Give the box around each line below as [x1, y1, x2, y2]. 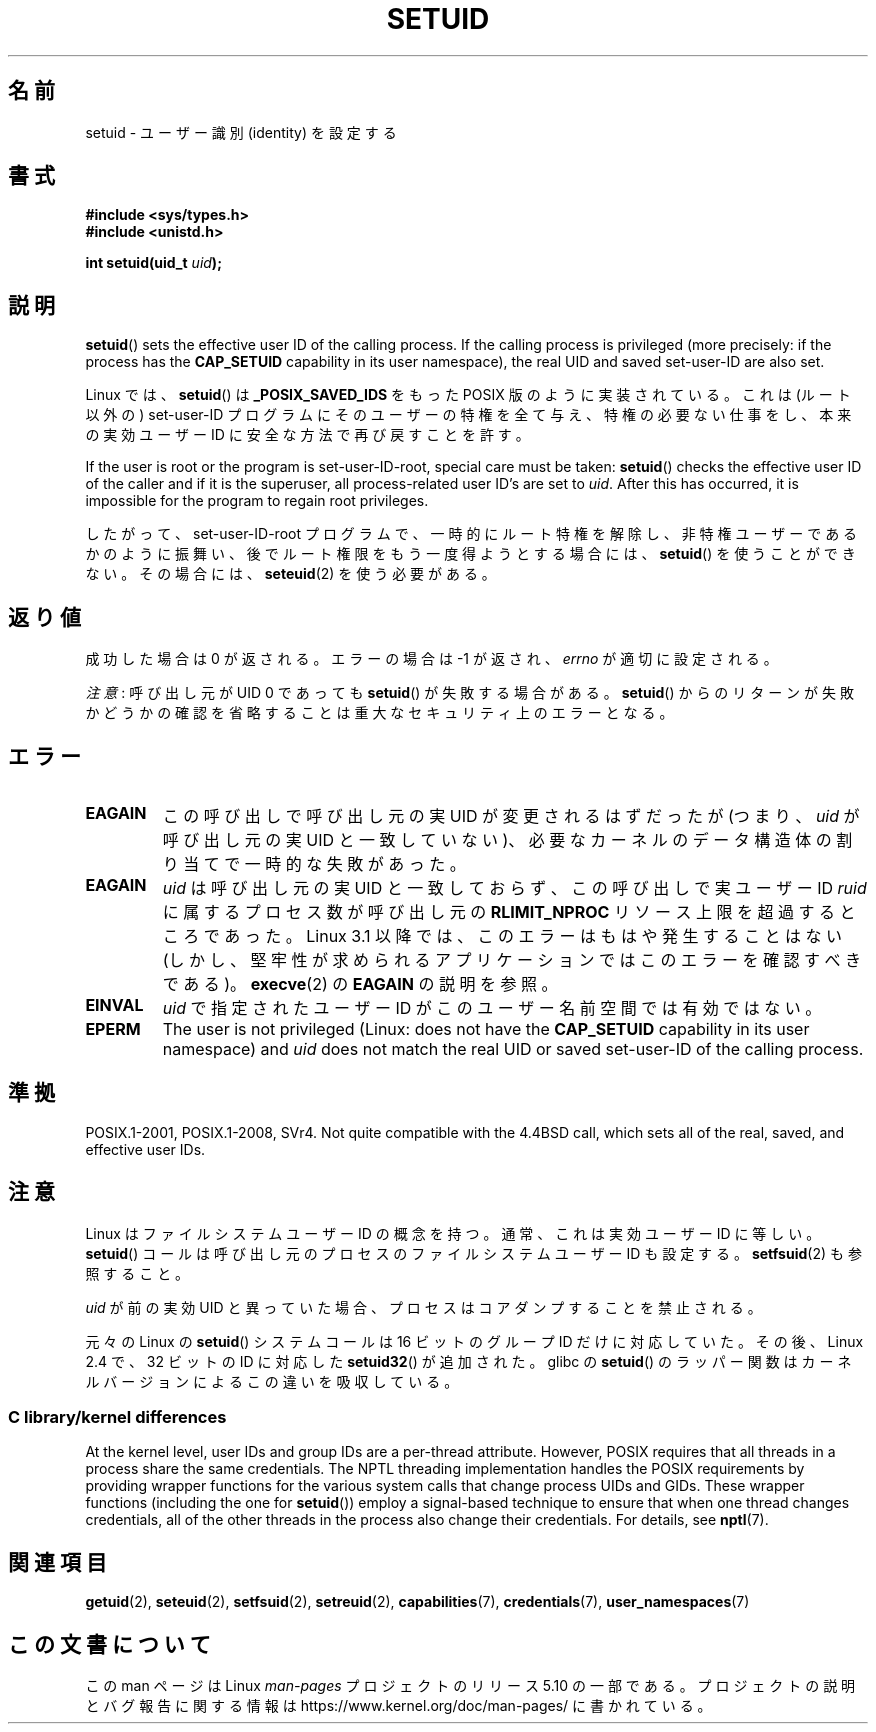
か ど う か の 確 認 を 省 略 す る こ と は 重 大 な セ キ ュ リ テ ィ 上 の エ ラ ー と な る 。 [85, 704, 674, 722]
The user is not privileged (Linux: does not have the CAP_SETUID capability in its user [162, 1018, 810, 1039]
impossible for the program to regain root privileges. [85, 492, 429, 510]
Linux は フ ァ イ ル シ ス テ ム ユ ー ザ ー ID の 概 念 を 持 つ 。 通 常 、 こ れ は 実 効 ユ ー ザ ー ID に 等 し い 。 [85, 1224, 821, 1242]
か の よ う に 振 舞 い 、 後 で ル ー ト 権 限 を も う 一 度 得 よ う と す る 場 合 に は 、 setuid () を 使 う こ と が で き [85, 545, 856, 563]
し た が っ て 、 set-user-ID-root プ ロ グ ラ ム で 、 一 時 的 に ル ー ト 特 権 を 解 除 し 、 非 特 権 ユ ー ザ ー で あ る [85, 525, 858, 543]
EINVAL [85, 994, 144, 1015]
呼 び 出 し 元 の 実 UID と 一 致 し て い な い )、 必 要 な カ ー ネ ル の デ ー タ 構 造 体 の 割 [162, 829, 853, 850]
